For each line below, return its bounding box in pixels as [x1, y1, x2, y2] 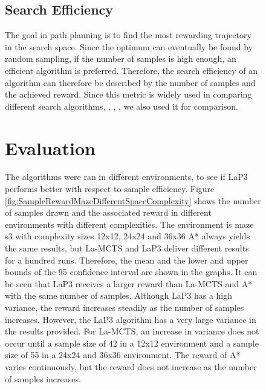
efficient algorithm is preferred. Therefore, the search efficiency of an [5, 64, 258, 76]
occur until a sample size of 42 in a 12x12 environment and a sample [5, 336, 259, 349]
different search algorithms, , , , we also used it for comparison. [5, 99, 238, 112]
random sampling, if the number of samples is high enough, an [5, 52, 236, 65]
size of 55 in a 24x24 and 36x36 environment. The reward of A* [5, 348, 241, 361]
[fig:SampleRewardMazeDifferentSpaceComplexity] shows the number [5, 194, 261, 207]
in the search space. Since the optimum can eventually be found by [5, 40, 253, 53]
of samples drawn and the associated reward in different [5, 206, 212, 219]
